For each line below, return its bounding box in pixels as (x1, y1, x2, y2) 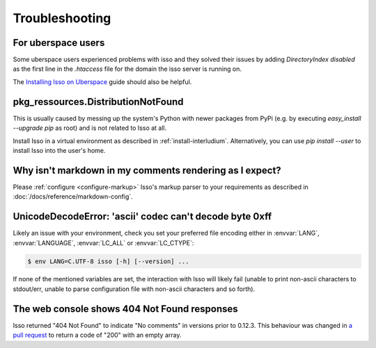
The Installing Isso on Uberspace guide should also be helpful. (13, 77, 192, 86)
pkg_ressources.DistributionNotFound (13, 96, 184, 108)
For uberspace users (13, 37, 105, 49)
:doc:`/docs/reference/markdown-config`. (13, 192, 134, 201)
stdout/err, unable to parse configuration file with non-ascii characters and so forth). (13, 285, 256, 293)
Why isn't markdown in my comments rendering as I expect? (13, 164, 281, 176)
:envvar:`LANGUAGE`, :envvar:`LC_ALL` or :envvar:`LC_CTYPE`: (13, 238, 194, 247)
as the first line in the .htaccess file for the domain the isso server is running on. (13, 65, 242, 73)
